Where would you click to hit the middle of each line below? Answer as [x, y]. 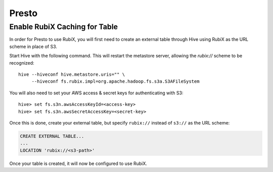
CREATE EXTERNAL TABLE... [52, 136]
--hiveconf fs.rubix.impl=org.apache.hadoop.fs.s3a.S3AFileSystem [116, 81]
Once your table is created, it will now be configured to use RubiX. [78, 163]
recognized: [22, 63]
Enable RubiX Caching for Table [64, 27]
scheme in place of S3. [33, 46]
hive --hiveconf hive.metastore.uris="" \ [72, 74]
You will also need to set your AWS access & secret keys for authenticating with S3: [96, 93]
